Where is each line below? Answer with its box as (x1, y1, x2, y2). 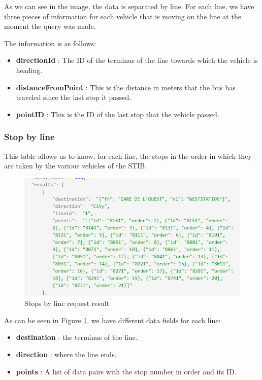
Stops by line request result (24, 298, 110, 308)
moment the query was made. (4, 21, 96, 31)
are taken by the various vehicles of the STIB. (4, 160, 147, 171)
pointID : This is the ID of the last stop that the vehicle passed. (16, 109, 219, 119)
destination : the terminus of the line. (16, 332, 138, 342)
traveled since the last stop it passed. (16, 92, 132, 102)
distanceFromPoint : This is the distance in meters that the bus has (16, 82, 236, 92)
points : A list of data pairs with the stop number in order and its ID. (16, 366, 237, 376)
